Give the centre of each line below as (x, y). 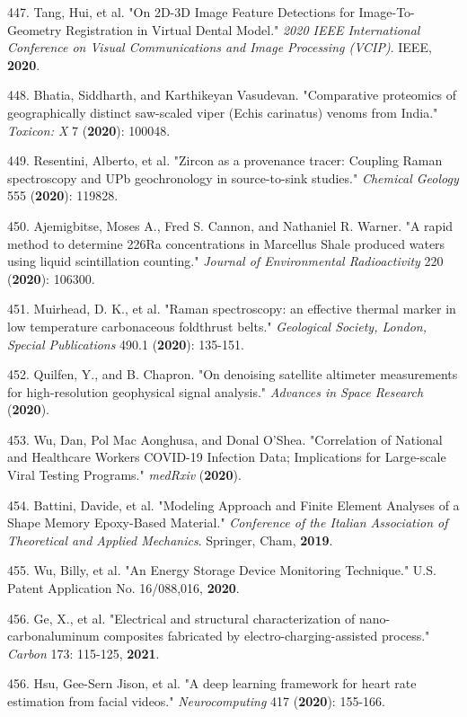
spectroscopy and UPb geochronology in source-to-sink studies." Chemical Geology (233, 177)
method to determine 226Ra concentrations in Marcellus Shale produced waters (226, 243)
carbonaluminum (53, 636)
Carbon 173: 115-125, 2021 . (84, 653)
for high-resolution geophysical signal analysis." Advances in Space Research (216, 391)
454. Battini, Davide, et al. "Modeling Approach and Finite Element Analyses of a (233, 505)
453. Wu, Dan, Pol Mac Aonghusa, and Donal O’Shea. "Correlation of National (225, 439)
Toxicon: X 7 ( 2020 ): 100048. (89, 130)
